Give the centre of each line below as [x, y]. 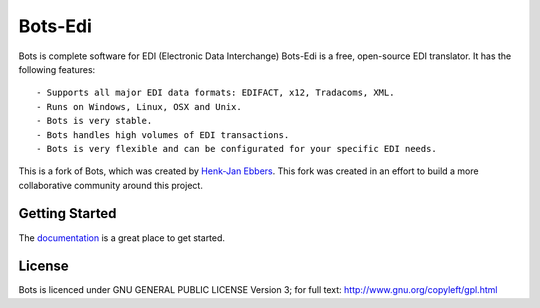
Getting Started [67, 213]
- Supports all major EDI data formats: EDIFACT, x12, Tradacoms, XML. [215, 93]
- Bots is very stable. [94, 121]
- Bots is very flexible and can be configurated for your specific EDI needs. [236, 148]
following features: [57, 69]
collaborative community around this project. [111, 185]
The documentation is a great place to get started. [121, 237]
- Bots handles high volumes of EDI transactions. [163, 134]
